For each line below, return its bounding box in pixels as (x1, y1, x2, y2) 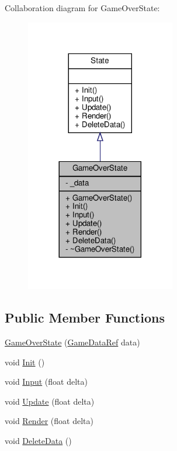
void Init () (5, 355, 45, 368)
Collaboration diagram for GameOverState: (5, 2, 160, 13)
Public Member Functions (5, 308, 165, 327)
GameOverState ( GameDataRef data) (5, 336, 140, 348)
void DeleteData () (5, 434, 72, 446)
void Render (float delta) (5, 415, 93, 427)
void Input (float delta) (5, 375, 88, 388)
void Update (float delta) (5, 395, 95, 407)
